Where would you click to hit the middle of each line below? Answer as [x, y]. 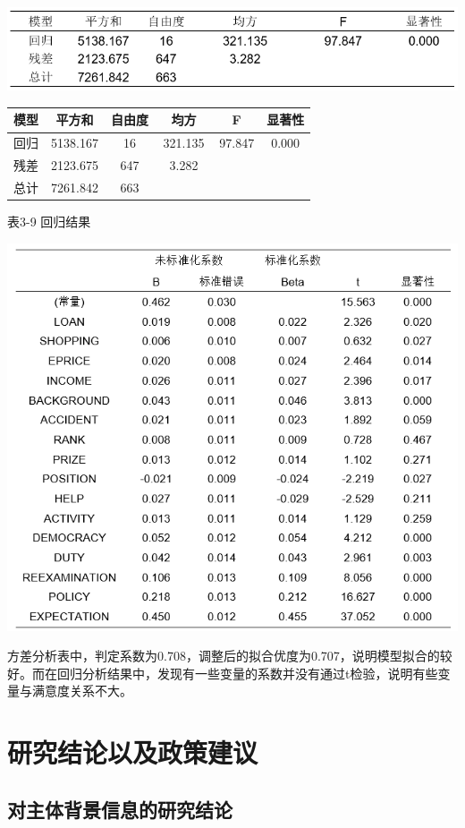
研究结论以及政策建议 [133, 752]
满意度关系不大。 [82, 691]
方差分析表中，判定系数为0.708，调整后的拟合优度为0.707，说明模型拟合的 [224, 656]
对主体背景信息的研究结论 [120, 809]
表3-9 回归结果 [49, 222]
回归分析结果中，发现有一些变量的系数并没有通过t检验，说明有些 [247, 673]
